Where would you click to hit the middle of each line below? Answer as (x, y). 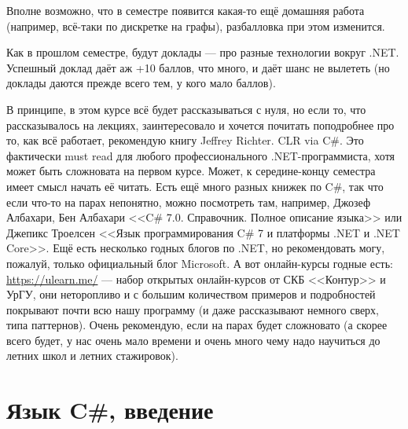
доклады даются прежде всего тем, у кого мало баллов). (141, 83)
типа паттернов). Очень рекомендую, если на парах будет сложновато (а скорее (197, 325)
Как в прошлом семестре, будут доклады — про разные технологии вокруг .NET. (203, 52)
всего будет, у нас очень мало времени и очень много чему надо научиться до (193, 340)
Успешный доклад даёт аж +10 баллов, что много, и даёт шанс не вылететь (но (198, 67)
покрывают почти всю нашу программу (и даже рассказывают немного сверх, (193, 309)
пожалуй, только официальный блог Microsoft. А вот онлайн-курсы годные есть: (200, 263)
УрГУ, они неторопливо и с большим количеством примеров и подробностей (191, 294)
